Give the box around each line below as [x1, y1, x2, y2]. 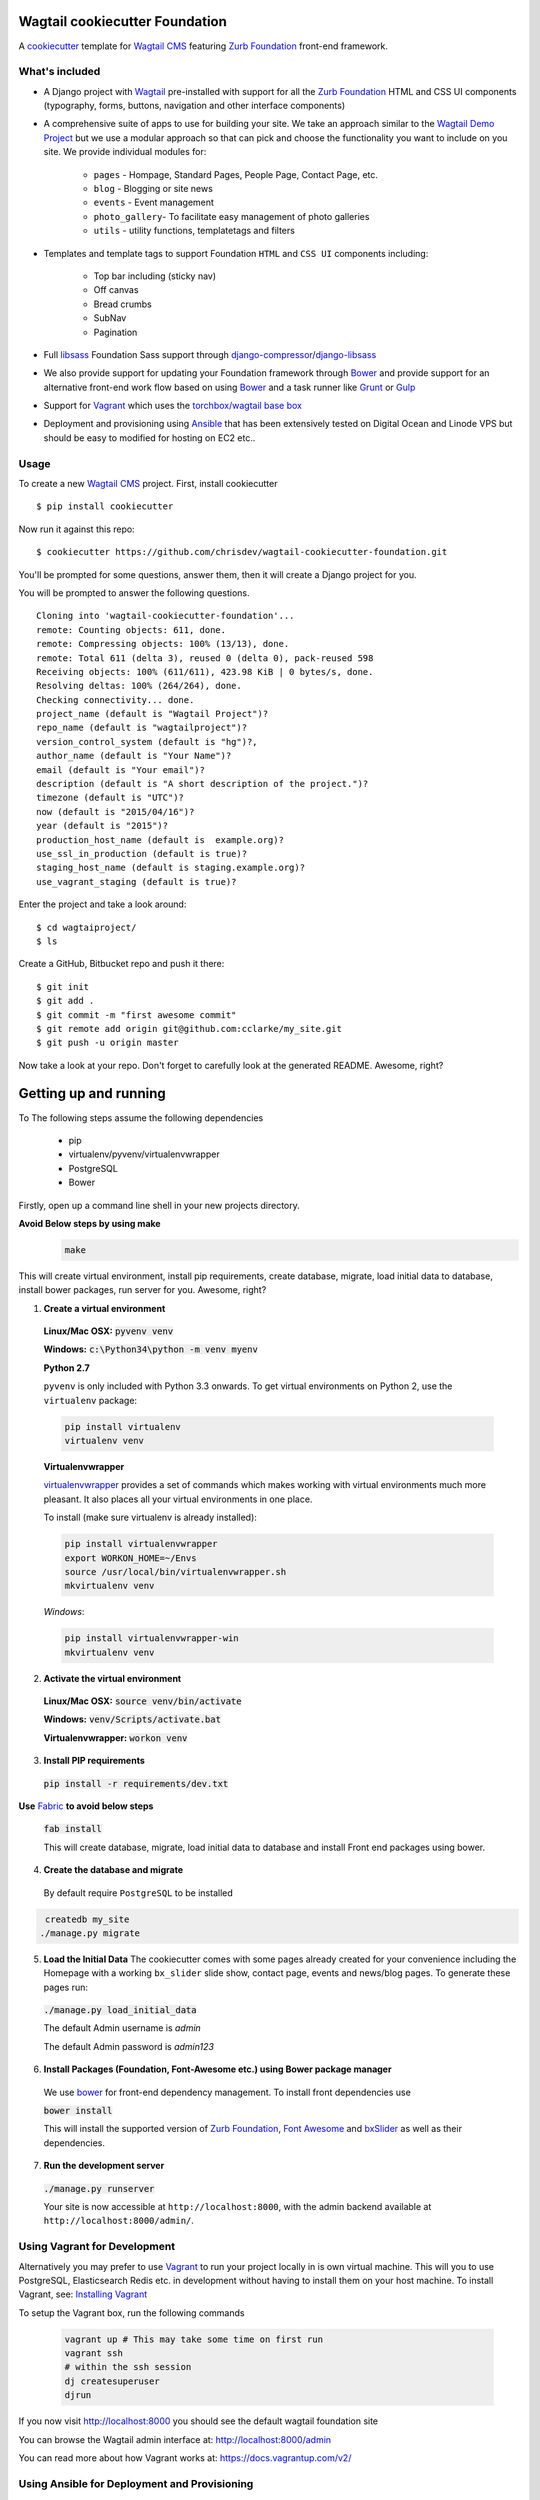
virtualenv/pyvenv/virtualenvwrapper [68, 1148, 220, 1160]
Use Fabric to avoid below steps [18, 1800, 154, 1812]
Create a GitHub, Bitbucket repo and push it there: [18, 958, 225, 970]
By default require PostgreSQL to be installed [43, 1886, 234, 1899]
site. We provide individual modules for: [43, 146, 207, 158]
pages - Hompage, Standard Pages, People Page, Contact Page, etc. [93, 168, 379, 180]
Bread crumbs [93, 298, 152, 310]
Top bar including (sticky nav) [93, 270, 217, 282]
